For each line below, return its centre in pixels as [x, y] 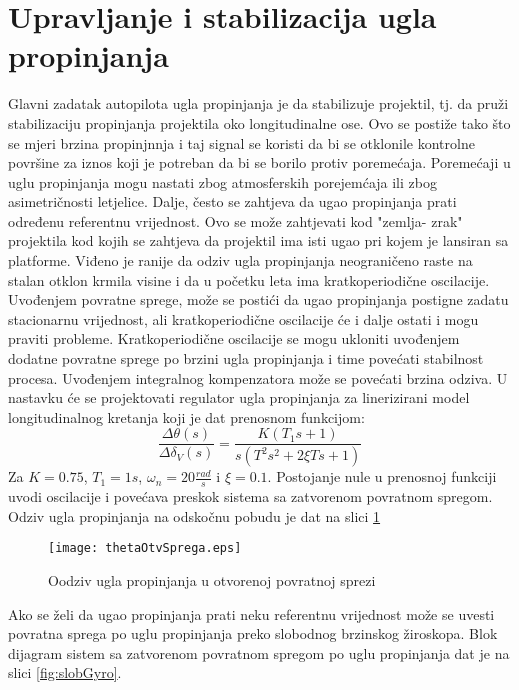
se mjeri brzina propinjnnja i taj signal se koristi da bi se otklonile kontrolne [241, 142]
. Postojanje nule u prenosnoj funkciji [382, 476]
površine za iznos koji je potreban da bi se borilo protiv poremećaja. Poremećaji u [259, 162]
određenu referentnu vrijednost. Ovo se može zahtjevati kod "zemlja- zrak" [235, 220]
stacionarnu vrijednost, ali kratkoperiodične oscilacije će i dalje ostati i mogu [243, 318]
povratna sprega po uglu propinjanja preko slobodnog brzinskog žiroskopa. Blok [253, 633]
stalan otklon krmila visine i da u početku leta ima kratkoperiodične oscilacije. [249, 279]
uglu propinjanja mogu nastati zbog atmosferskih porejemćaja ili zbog [222, 181]
